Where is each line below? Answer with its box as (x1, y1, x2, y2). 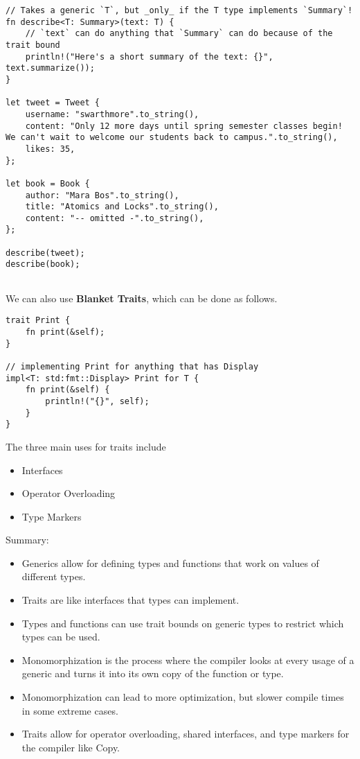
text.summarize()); (6, 63, 95, 73)
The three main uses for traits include (6, 439, 166, 453)
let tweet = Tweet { (6, 98, 100, 108)
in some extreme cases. (21, 703, 118, 717)
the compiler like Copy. (21, 740, 120, 754)
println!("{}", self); (45, 396, 150, 406)
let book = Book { (6, 178, 90, 189)
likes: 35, (25, 143, 75, 154)
